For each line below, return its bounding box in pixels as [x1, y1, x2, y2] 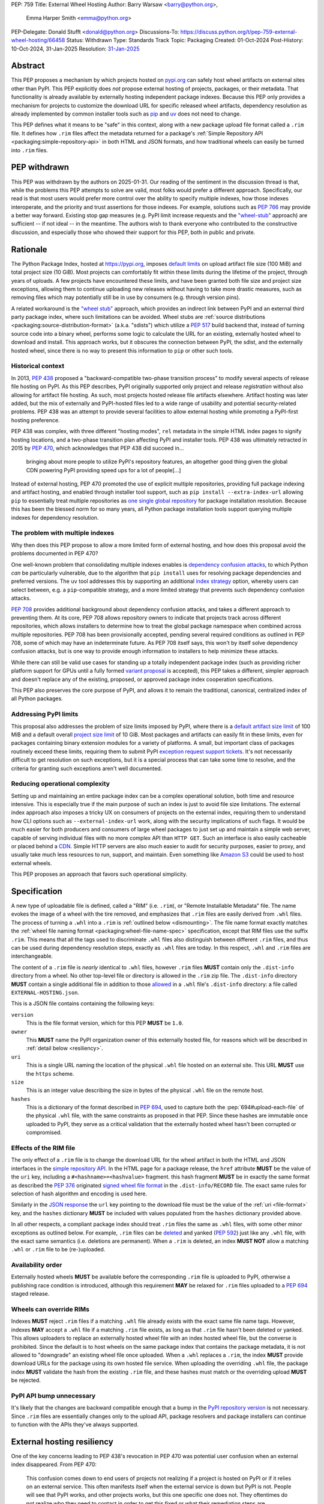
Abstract [11, 61, 45, 71]
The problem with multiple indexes [11, 529, 115, 537]
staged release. [11, 1290, 50, 1298]
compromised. [26, 1129, 62, 1136]
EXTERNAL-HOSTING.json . [11, 989, 80, 996]
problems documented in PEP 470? [11, 550, 98, 557]
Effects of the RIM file [11, 1144, 76, 1152]
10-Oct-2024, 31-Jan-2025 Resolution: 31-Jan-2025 [11, 45, 140, 52]
